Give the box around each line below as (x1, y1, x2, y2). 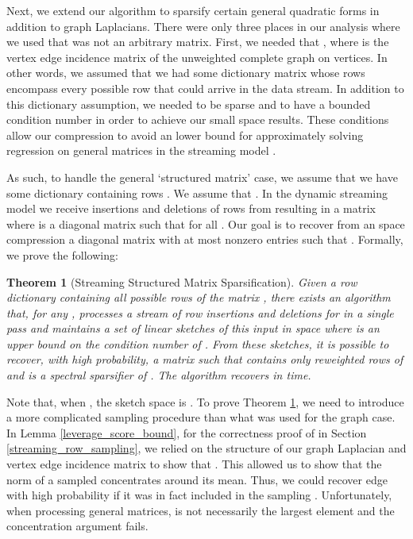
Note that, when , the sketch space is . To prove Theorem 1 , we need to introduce (6, 393, 404, 410)
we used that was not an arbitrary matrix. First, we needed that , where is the (6, 33, 389, 50)
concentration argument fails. (6, 518, 149, 534)
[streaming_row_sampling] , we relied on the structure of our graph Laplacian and (6, 440, 407, 456)
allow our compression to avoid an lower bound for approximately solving (6, 126, 364, 143)
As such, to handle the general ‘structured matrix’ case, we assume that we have (6, 168, 398, 185)
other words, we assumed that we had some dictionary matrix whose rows (6, 64, 365, 81)
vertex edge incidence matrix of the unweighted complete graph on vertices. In (6, 48, 388, 65)
